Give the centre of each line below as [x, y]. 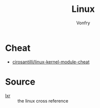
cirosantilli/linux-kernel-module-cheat [51, 62]
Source [20, 81]
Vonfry [83, 23]
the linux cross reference [43, 101]
